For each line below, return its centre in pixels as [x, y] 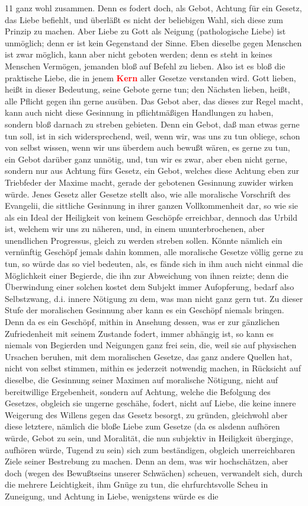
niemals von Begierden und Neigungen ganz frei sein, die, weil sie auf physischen [151, 345]
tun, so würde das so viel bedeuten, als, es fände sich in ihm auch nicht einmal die [154, 264]
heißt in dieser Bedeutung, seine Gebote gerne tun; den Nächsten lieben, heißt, [147, 89]
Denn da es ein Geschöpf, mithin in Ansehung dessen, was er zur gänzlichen [142, 322]
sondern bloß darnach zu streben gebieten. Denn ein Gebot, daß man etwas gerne [152, 124]
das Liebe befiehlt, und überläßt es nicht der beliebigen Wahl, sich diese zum [144, 19]
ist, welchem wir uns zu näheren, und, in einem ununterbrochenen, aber [135, 229]
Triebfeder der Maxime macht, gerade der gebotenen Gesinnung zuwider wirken [149, 182]
